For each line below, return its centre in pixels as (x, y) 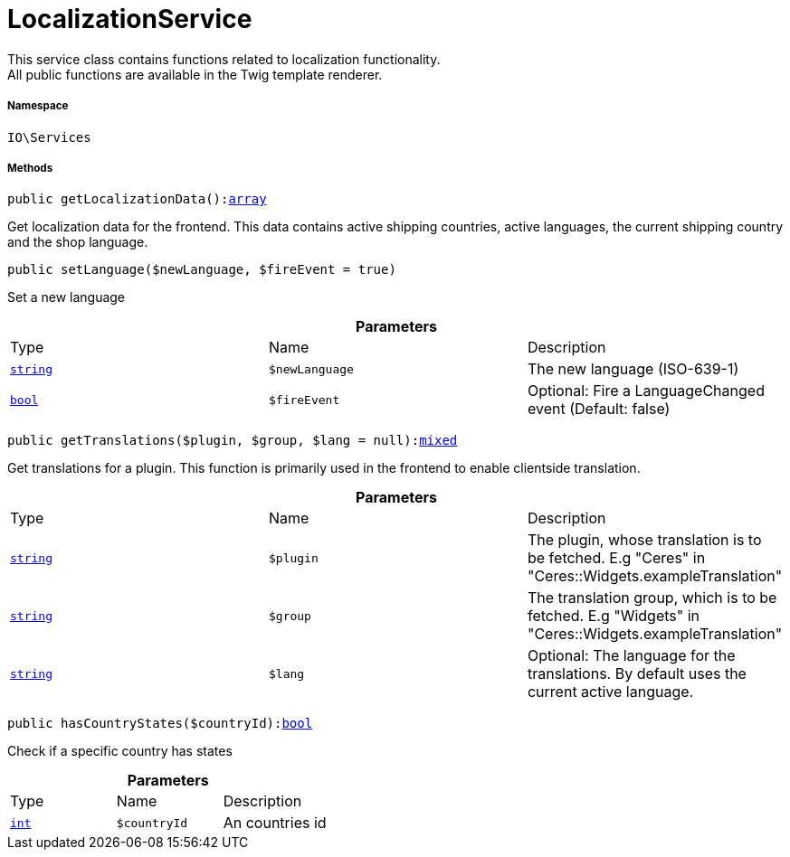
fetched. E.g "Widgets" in (614, 616)
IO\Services (49, 137)
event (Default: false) (599, 409)
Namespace (38, 106)
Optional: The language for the (631, 656)
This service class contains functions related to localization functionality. (224, 59)
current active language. (610, 692)
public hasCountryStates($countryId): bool (160, 724)
